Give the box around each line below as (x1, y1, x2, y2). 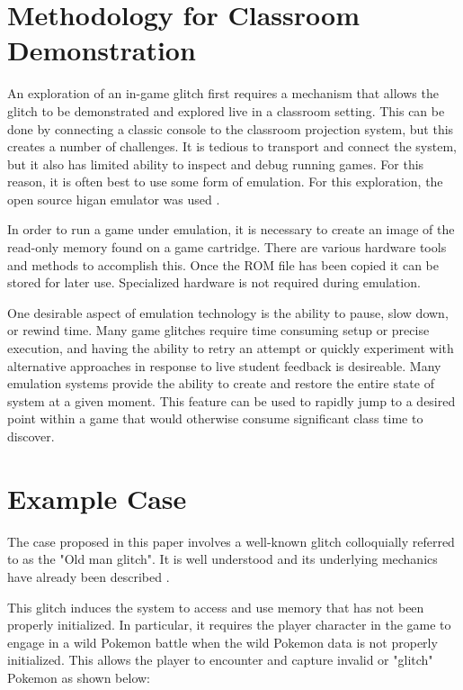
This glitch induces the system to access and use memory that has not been (7, 597, 424, 616)
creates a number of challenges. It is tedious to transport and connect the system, (7, 137, 457, 156)
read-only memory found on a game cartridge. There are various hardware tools (7, 238, 447, 257)
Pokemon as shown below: (7, 667, 150, 686)
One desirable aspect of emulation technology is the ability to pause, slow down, (7, 303, 449, 322)
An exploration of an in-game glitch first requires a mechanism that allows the (7, 84, 439, 103)
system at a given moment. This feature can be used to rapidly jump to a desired (7, 391, 456, 410)
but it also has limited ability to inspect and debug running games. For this (7, 154, 424, 173)
